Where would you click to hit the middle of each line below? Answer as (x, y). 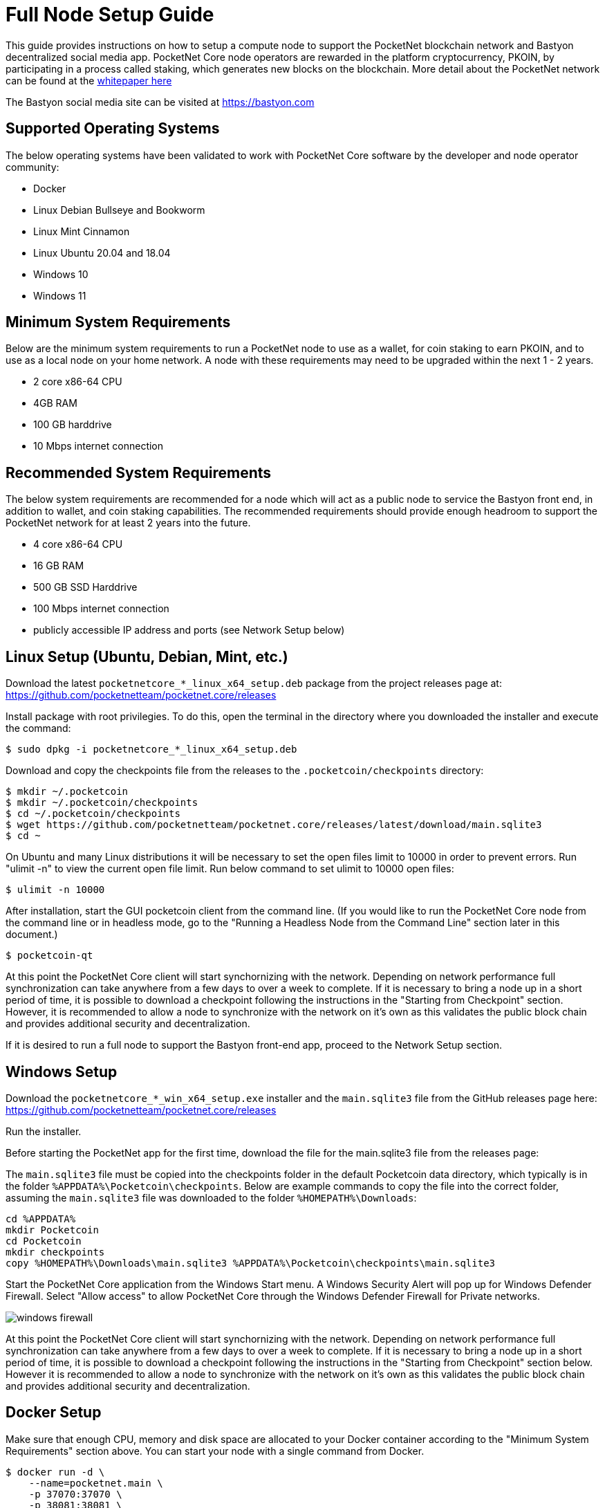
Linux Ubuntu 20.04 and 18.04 (102, 252)
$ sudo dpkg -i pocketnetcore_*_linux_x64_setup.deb (151, 750)
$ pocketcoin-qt (49, 956)
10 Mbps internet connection (99, 446)
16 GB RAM (59, 566)
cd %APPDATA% (41, 1219)
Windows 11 (60, 295)
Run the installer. (44, 1131)
